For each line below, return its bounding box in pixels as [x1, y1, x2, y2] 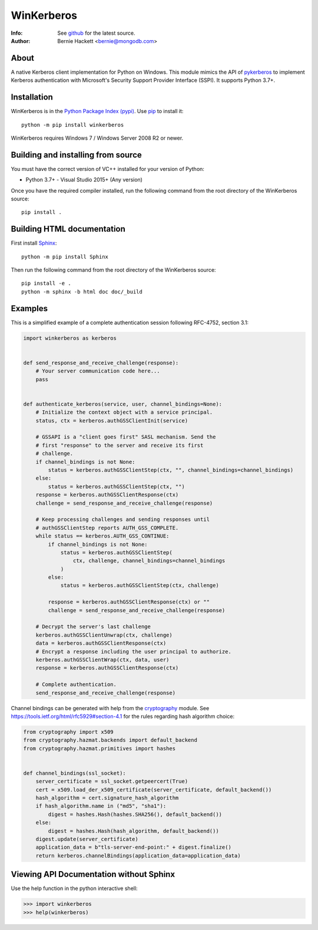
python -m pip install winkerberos [21, 121, 124, 128]
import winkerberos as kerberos [23, 335, 117, 341]
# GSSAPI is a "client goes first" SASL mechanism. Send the [35, 434, 216, 440]
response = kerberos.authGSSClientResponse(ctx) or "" [48, 599, 210, 605]
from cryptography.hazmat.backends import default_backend [23, 737, 197, 744]
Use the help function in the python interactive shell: [11, 885, 138, 892]
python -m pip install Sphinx [21, 253, 109, 260]
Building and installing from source [11, 150, 143, 160]
